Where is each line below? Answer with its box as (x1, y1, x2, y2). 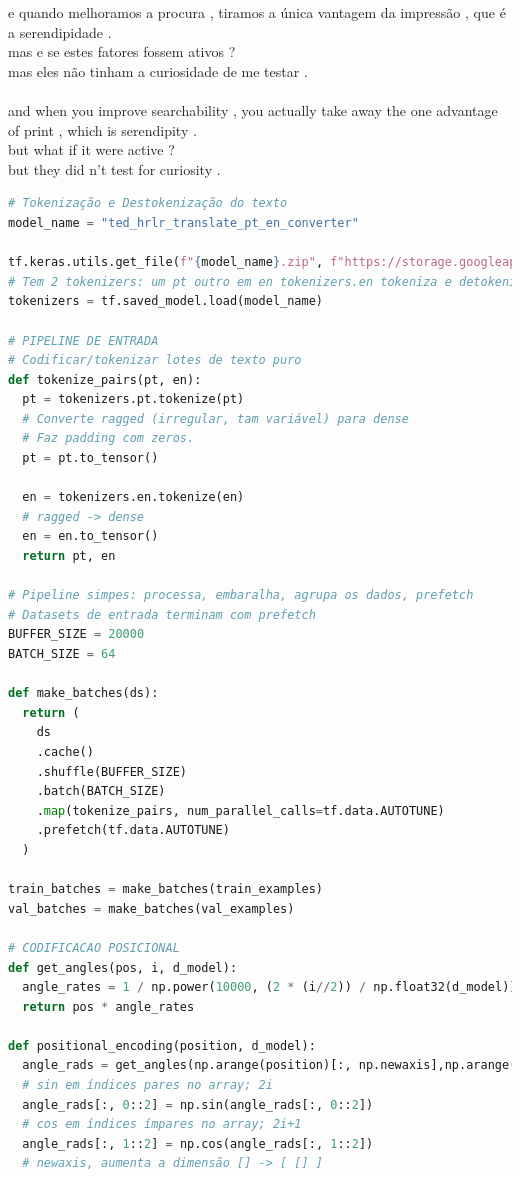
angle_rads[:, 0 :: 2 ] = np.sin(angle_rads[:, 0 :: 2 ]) (22, 1097, 374, 1112)
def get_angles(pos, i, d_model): (8, 960, 238, 975)
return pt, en (22, 549, 116, 564)
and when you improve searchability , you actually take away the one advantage (8, 99, 498, 120)
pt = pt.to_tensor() (22, 451, 159, 466)
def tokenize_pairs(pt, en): (8, 372, 202, 387)
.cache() (36, 744, 94, 759)
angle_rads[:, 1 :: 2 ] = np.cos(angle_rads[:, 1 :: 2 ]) (22, 1136, 374, 1151)
